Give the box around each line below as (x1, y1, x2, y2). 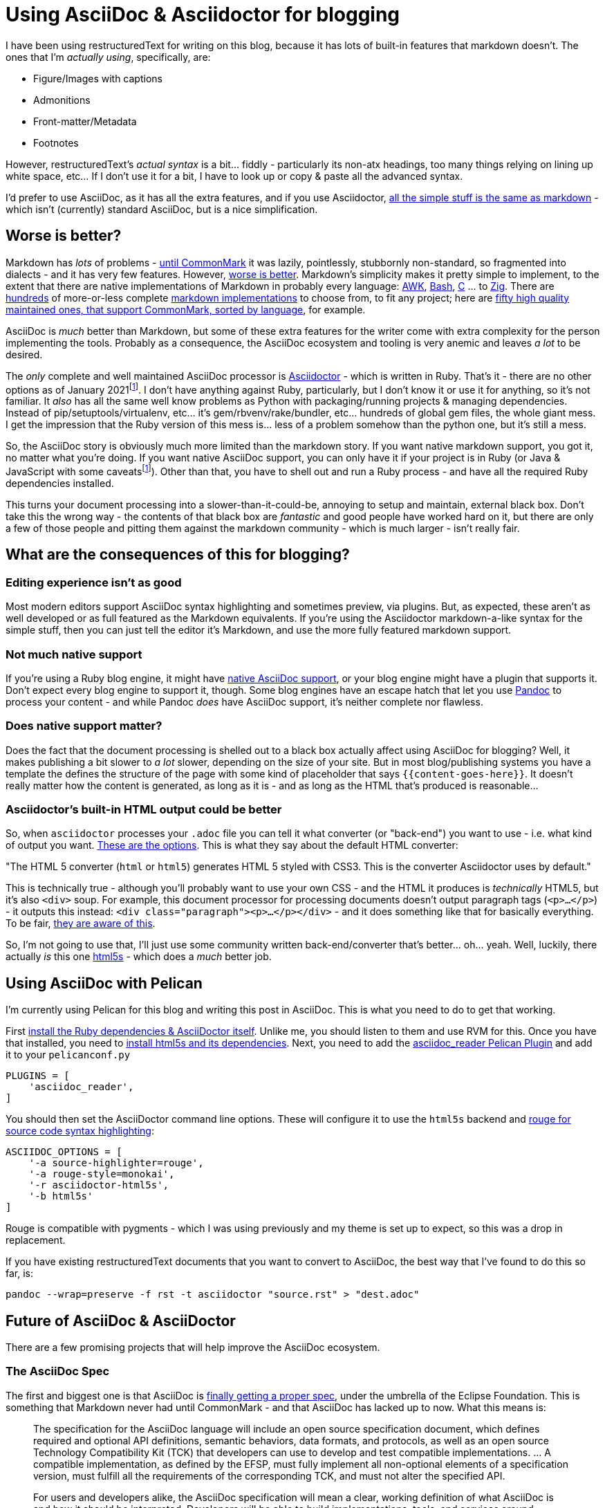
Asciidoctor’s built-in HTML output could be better (6, 802, 282, 816)
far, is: (6, 1267, 34, 1280)
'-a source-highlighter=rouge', (28, 1157, 204, 1169)
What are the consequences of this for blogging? (6, 546, 350, 564)
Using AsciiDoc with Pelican (6, 974, 203, 992)
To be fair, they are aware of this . (6, 917, 156, 930)
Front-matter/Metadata (33, 115, 137, 127)
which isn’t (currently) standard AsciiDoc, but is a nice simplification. (6, 203, 318, 215)
